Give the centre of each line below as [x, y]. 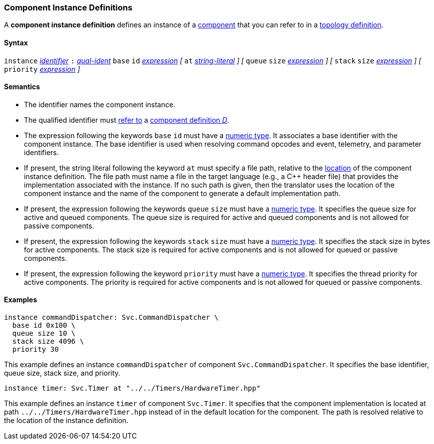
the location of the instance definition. [66, 421]
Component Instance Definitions [68, 7]
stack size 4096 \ [48, 341]
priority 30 [35, 349]
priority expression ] [42, 69]
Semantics [22, 87]
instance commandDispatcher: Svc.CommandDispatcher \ [111, 318]
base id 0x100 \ [44, 326]
